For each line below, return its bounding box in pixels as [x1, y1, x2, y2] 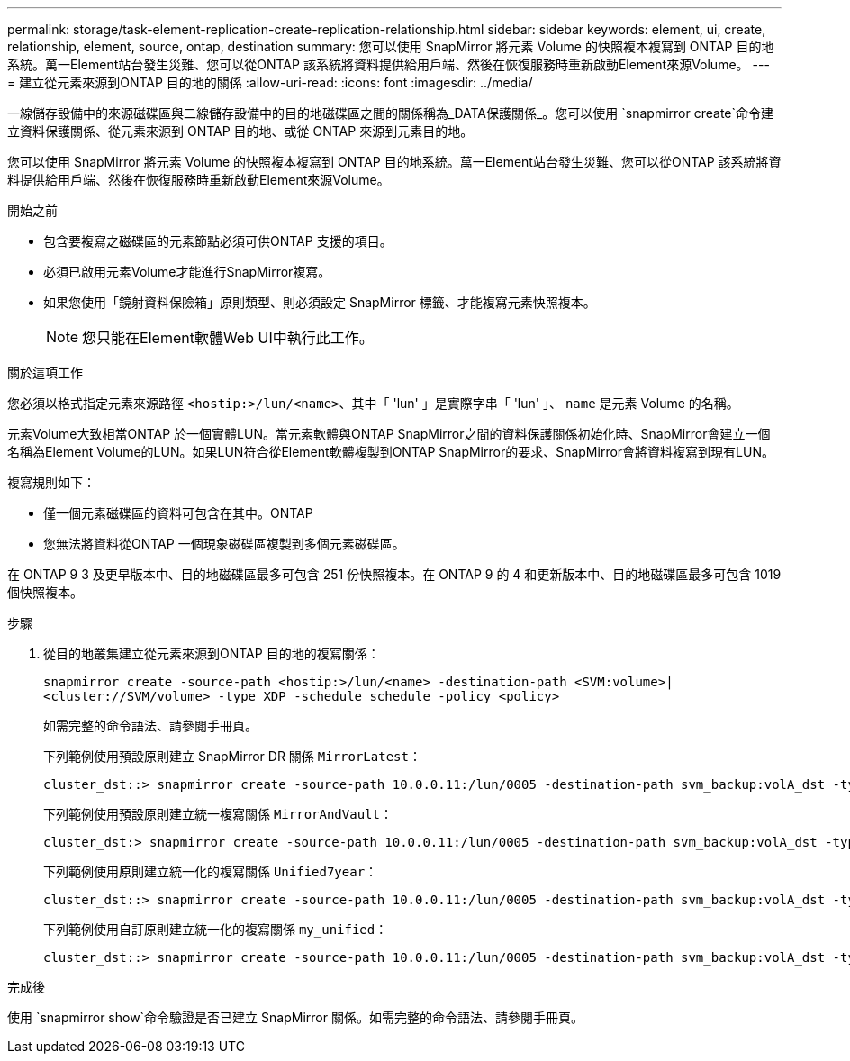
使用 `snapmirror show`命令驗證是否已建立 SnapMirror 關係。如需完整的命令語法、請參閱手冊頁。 [7, 1010, 583, 1025]
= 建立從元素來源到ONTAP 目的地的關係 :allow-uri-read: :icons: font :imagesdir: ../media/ [7, 75, 533, 90]
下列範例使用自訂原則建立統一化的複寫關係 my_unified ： [43, 921, 388, 937]
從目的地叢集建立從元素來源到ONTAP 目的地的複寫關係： [43, 646, 380, 661]
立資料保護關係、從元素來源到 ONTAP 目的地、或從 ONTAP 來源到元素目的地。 [7, 123, 474, 139]
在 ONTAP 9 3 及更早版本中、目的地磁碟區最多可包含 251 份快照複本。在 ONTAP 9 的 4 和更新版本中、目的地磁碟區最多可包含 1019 [7, 567, 782, 582]
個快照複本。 [7, 585, 83, 600]
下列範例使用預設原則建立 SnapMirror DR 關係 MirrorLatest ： [43, 748, 421, 764]
